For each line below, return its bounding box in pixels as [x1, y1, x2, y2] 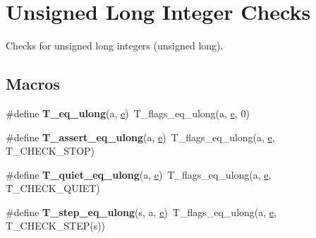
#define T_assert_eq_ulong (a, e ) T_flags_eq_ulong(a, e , [6, 129, 275, 144]
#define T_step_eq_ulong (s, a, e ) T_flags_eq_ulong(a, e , [6, 204, 276, 219]
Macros [6, 73, 60, 95]
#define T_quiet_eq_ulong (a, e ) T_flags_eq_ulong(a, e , [6, 167, 272, 182]
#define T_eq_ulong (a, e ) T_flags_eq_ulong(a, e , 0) [6, 105, 250, 120]
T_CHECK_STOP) [6, 143, 95, 158]
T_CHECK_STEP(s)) [6, 218, 106, 233]
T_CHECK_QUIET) [6, 181, 100, 196]
